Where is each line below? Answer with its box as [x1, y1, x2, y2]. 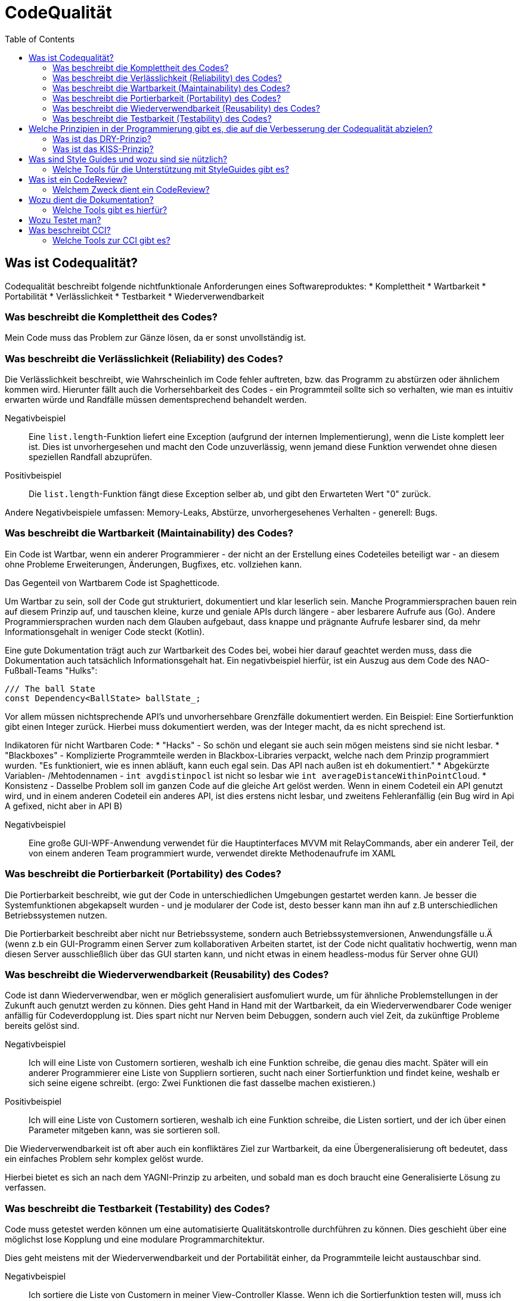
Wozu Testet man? [29, 214, 101, 225]
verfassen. [5, 1182, 46, 1193]
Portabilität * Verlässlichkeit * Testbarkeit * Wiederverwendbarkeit [5, 291, 265, 301]
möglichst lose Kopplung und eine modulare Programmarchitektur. [5, 1234, 265, 1245]
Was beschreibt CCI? [29, 224, 111, 235]
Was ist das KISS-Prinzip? [52, 143, 154, 154]
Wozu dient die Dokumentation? [29, 194, 154, 205]
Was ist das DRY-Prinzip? [52, 133, 151, 144]
